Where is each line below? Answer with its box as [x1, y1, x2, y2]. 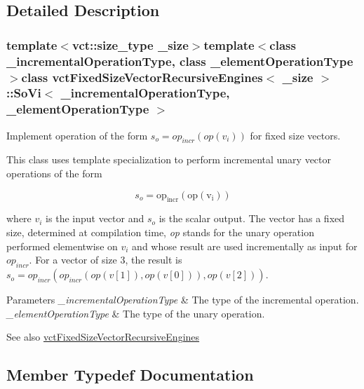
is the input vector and [46, 211, 144, 226]
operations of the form [6, 166, 102, 181]
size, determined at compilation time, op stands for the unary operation [6, 225, 314, 240]
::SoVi [6, 84, 41, 102]
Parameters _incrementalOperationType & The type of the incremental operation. [6, 292, 359, 307]
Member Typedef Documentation [6, 364, 254, 385]
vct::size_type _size [72, 36, 189, 53]
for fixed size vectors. [250, 128, 341, 142]
